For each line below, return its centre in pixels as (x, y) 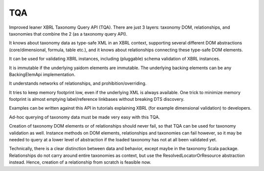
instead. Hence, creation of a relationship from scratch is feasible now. (80, 162)
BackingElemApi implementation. (42, 74)
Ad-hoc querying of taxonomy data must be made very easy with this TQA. (85, 117)
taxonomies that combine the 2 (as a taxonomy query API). (68, 34)
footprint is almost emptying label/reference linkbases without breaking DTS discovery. (97, 99)
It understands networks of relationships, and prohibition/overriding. (78, 83)
